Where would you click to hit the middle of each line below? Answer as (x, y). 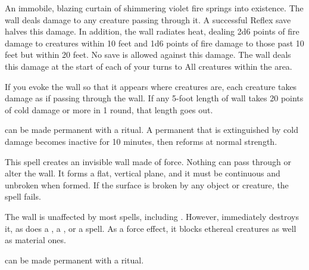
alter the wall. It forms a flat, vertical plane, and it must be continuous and (143, 173)
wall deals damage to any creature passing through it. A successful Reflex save (148, 19)
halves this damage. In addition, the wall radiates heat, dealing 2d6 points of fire (152, 31)
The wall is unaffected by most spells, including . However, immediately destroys (152, 216)
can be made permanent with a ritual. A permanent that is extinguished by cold (152, 130)
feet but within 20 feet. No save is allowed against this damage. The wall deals (148, 55)
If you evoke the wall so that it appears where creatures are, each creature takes (151, 86)
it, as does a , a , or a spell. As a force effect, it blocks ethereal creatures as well (151, 228)
